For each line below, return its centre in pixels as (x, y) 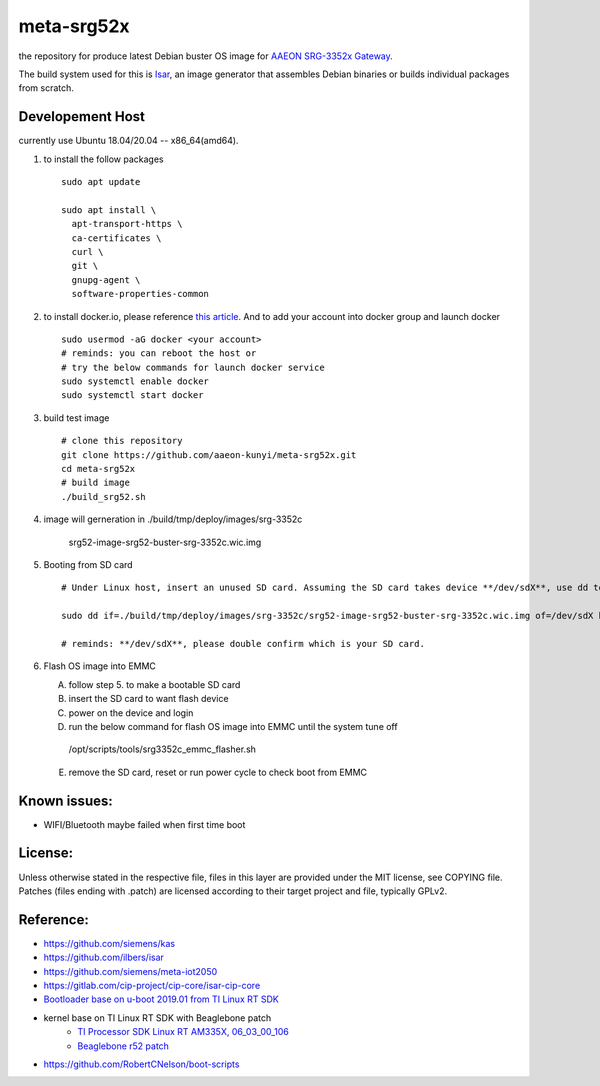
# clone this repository (122, 441)
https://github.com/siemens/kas (109, 943)
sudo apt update (101, 182)
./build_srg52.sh (103, 496)
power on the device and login (131, 712)
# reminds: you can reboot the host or (159, 353)
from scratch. (46, 88)
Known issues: (66, 800)
